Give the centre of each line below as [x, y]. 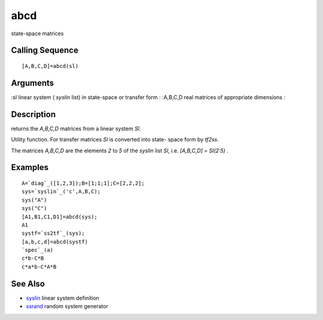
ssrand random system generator [67, 306]
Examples [30, 167]
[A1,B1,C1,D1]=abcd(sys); [60, 217]
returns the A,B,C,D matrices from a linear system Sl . [76, 128]
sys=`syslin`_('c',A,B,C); [61, 192]
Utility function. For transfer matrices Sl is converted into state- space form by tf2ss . [115, 140]
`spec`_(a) [38, 250]
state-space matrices [37, 33]
